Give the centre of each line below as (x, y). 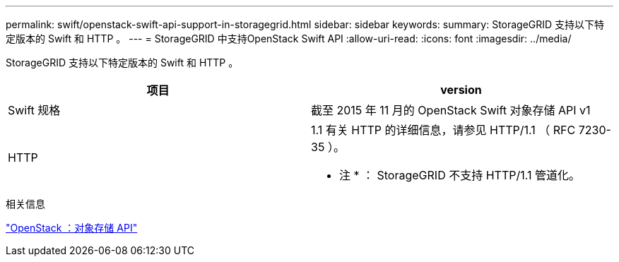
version (461, 90)
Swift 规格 (34, 110)
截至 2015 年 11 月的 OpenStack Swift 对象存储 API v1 (451, 110)
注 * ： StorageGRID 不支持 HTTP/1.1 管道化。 (460, 175)
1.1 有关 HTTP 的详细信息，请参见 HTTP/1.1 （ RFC (443, 130)
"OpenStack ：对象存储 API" (72, 228)
